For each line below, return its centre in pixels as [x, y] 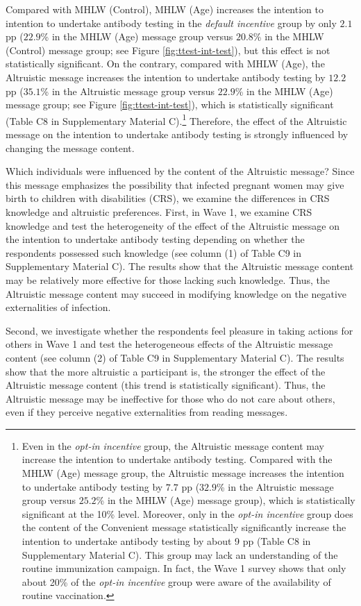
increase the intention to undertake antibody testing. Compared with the [177, 459]
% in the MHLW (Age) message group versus [137, 36]
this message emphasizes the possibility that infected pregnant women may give [175, 184]
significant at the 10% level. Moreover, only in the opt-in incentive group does [187, 513]
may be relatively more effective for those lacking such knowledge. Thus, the [168, 279]
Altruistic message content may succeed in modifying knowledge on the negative [176, 293]
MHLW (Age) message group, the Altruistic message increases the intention [183, 473]
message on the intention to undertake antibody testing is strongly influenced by [177, 134]
